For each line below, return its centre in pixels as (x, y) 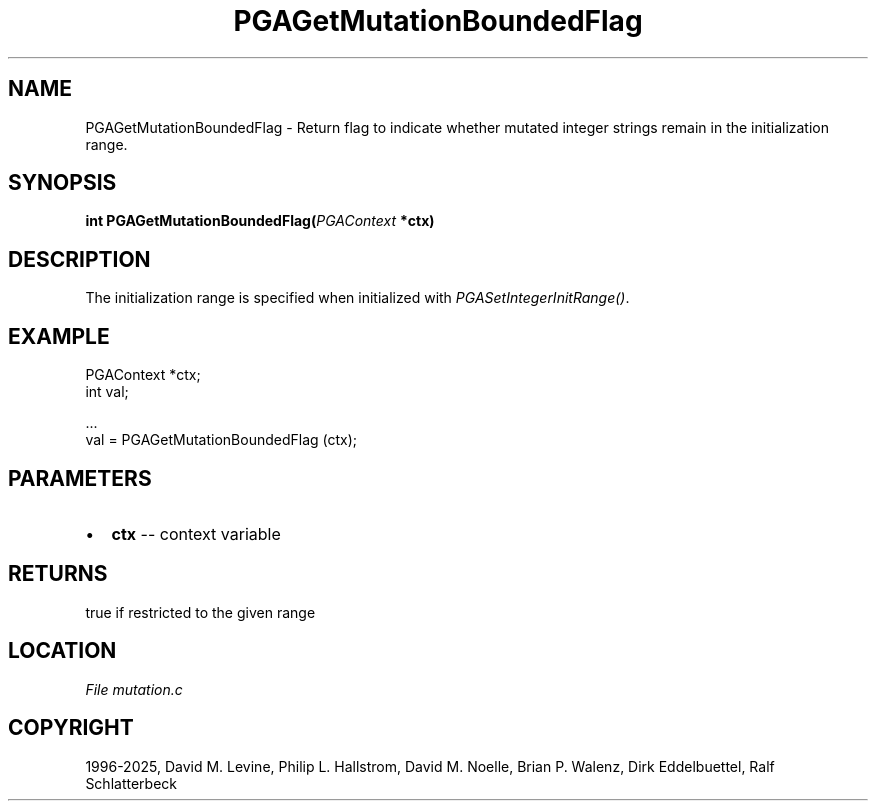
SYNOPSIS (62, 183)
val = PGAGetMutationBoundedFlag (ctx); (221, 440)
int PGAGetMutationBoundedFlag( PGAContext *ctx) (260, 221)
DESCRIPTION (79, 259)
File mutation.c (134, 689)
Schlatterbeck (131, 783)
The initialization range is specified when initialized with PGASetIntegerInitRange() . (357, 298)
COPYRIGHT (71, 728)
